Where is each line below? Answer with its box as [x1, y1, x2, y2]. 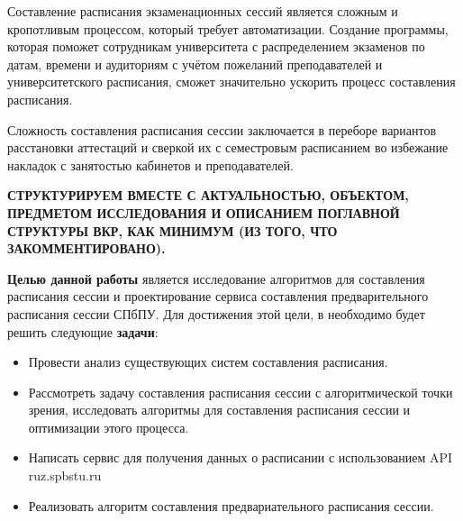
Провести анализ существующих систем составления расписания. [28, 352, 388, 371]
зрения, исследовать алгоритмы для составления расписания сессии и [28, 400, 411, 419]
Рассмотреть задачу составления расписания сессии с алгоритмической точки [28, 382, 453, 401]
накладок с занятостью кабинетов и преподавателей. [7, 155, 294, 174]
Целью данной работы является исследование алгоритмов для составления [7, 269, 425, 288]
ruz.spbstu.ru [28, 466, 102, 485]
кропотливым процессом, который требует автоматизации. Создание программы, [7, 19, 449, 38]
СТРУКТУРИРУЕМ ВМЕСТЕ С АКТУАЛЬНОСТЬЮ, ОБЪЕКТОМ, [7, 186, 409, 205]
